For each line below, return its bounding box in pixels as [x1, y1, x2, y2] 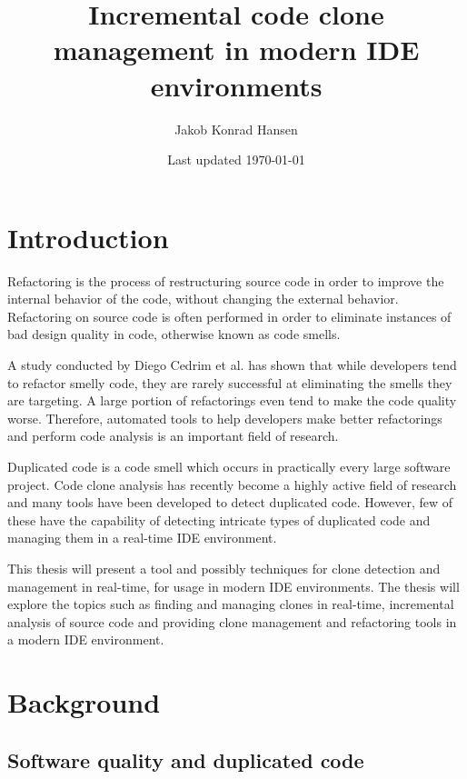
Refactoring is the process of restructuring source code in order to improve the [7, 271, 444, 290]
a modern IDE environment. [7, 630, 164, 649]
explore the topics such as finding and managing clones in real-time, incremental [7, 594, 454, 614]
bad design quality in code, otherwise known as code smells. [7, 325, 341, 344]
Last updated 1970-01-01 [167, 150, 305, 169]
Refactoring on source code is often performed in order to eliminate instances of [7, 306, 452, 325]
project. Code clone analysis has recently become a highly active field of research [7, 474, 457, 494]
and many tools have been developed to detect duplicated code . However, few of [7, 493, 453, 512]
